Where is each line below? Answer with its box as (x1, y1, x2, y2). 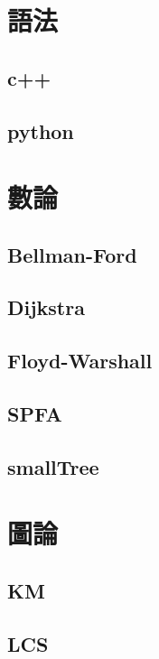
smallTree (7, 452, 99, 480)
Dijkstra (7, 293, 85, 321)
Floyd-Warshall (7, 347, 153, 375)
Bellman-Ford (7, 240, 137, 268)
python (7, 116, 74, 144)
